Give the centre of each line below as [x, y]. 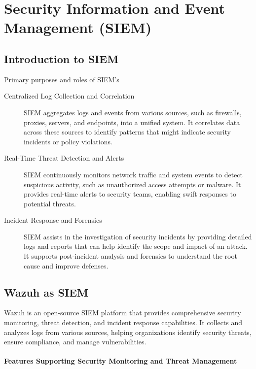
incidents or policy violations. [68, 141]
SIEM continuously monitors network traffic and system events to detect [133, 174]
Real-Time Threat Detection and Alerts [64, 158]
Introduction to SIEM [61, 58]
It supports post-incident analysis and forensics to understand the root [130, 256]
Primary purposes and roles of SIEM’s [62, 79]
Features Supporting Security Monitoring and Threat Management [121, 361]
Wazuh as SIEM [46, 292]
